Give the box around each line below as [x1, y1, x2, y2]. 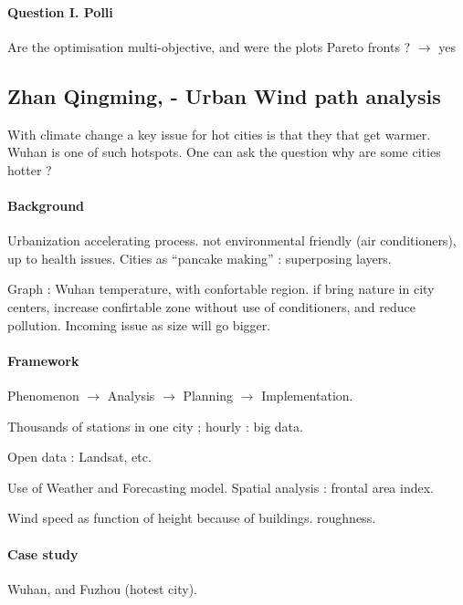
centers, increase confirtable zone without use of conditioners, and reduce [7, 297, 416, 316]
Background [7, 195, 85, 214]
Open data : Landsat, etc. [7, 447, 152, 466]
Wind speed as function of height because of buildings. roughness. [7, 508, 376, 527]
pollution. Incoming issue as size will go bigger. [7, 315, 271, 334]
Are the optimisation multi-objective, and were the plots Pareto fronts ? [7, 37, 411, 56]
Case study [7, 544, 79, 563]
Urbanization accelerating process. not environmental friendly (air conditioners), [7, 231, 457, 250]
